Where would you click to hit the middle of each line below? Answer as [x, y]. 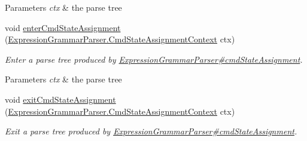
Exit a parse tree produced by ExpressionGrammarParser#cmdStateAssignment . [151, 131]
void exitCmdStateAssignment [60, 99]
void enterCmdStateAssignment [63, 27]
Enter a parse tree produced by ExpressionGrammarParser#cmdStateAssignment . [154, 59]
